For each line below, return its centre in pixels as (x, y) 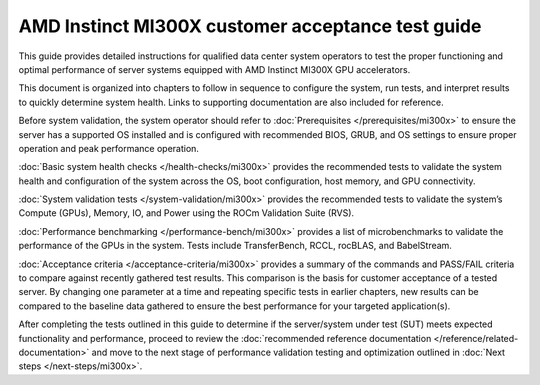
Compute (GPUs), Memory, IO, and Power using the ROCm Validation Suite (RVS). (186, 213)
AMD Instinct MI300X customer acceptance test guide (250, 26)
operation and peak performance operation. (109, 148)
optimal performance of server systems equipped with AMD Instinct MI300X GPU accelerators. (214, 69)
